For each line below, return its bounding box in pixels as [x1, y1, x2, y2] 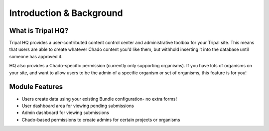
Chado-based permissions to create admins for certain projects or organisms [21, 117, 180, 123]
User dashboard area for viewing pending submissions [21, 103, 134, 109]
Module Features [9, 83, 63, 91]
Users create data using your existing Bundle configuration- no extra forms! [21, 96, 177, 102]
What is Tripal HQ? [9, 26, 69, 35]
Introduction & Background [9, 7, 123, 18]
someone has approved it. [9, 53, 63, 59]
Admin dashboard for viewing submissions [21, 110, 110, 116]
